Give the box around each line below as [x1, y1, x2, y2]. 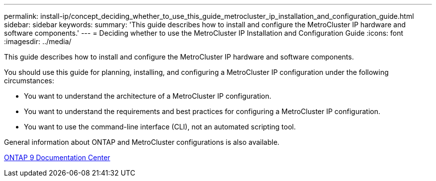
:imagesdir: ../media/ [4, 37, 72, 46]
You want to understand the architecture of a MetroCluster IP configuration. [24, 92, 272, 100]
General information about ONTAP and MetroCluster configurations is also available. [4, 138, 280, 146]
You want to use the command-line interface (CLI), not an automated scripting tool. [24, 122, 296, 131]
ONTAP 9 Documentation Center [4, 153, 110, 162]
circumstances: [4, 76, 54, 85]
